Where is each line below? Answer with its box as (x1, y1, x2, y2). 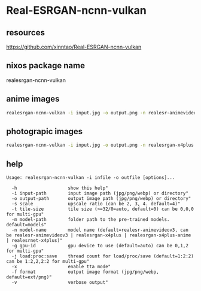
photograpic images (6, 126, 83, 137)
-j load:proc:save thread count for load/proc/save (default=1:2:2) (11, 253, 194, 259)
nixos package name (6, 60, 86, 71)
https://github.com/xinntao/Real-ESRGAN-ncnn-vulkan (6, 43, 142, 50)
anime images (6, 94, 60, 104)
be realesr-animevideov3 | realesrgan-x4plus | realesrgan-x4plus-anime (6, 232, 191, 238)
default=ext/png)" (6, 274, 52, 280)
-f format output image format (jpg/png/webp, (11, 269, 160, 275)
